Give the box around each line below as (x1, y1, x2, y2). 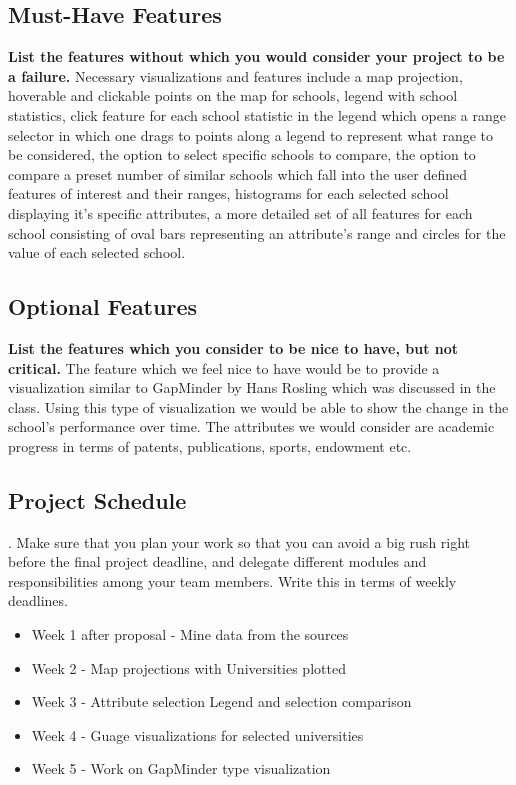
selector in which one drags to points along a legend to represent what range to (8, 124, 494, 145)
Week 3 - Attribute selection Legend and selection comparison (31, 691, 412, 712)
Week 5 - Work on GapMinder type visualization (31, 758, 331, 779)
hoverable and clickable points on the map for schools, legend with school (8, 85, 458, 106)
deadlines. (8, 590, 68, 611)
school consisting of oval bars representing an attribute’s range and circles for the (8, 222, 506, 243)
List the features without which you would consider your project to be (8, 46, 505, 67)
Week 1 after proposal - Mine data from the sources (31, 624, 349, 645)
